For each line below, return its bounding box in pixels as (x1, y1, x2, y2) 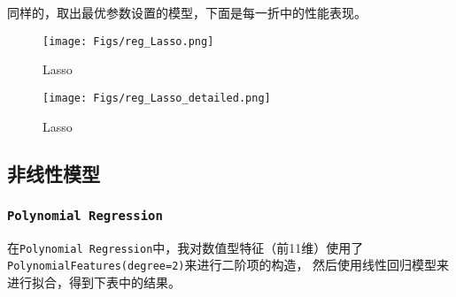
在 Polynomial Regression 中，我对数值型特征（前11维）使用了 (7, 238, 364, 256)
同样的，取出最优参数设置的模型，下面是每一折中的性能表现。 (7, 4, 367, 21)
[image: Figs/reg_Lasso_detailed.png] (43, 91, 271, 104)
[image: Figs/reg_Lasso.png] (43, 34, 214, 48)
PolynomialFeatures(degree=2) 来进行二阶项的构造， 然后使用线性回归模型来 (7, 255, 450, 274)
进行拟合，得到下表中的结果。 (7, 272, 181, 291)
